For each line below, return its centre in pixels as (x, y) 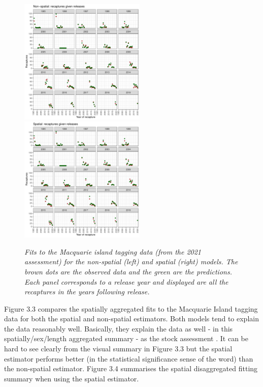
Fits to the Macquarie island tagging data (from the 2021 (113, 251)
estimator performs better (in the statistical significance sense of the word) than (129, 358)
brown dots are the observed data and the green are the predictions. (128, 271)
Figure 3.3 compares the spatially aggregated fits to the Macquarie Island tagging (131, 308)
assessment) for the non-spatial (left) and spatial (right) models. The (131, 261)
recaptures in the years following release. (87, 292)
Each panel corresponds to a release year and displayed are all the (126, 281)
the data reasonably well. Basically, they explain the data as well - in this (119, 328)
